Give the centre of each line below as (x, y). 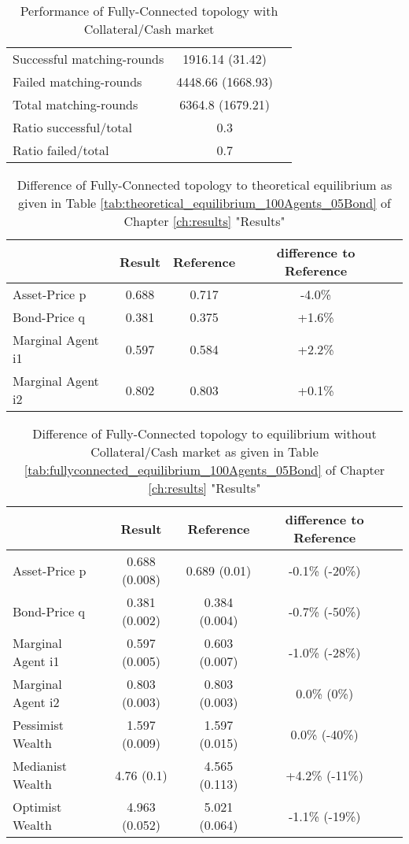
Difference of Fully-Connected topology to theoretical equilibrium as (204, 185)
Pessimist (38, 725)
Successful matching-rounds (88, 59)
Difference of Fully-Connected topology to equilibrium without (204, 433)
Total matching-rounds (76, 104)
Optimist (37, 807)
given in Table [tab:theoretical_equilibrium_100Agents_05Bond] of (204, 203)
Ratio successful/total (73, 127)
